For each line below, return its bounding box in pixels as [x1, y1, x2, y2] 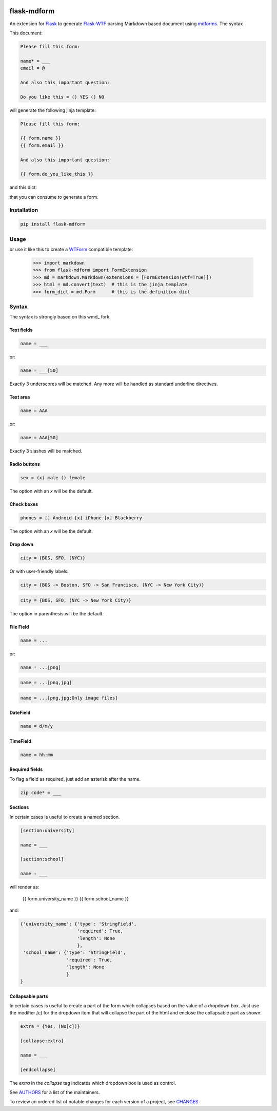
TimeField [9, 738, 32, 744]
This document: [9, 30, 43, 36]
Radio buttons [9, 461, 41, 467]
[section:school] [20, 856, 64, 862]
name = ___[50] [20, 368, 58, 373]
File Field [9, 624, 29, 630]
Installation [9, 206, 38, 214]
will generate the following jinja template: [9, 107, 96, 113]
